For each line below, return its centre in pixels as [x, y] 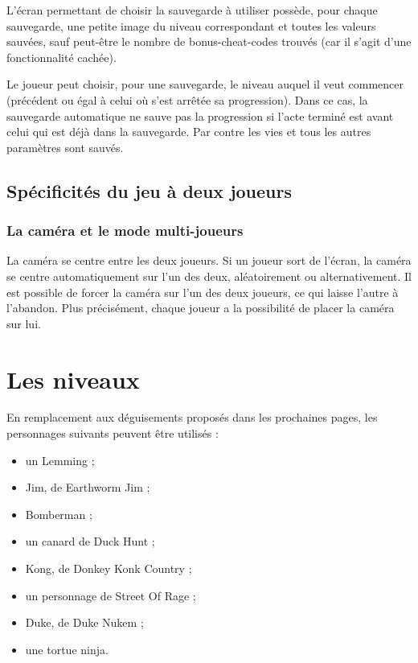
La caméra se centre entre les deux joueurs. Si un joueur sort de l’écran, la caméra [209, 260]
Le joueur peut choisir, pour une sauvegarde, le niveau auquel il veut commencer [205, 84]
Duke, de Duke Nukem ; [84, 622]
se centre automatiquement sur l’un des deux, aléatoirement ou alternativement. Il [209, 276]
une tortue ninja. [67, 649]
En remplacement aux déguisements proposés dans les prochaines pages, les [192, 417]
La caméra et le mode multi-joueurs [125, 231]
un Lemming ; [60, 460]
